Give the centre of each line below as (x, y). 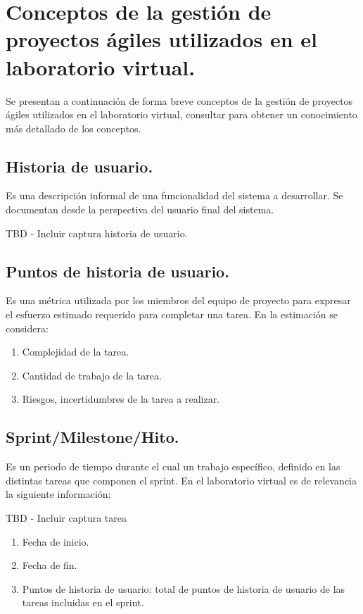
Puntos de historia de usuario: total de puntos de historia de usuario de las (184, 588)
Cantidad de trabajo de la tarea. (92, 375)
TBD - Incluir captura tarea (66, 518)
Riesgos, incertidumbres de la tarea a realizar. (121, 399)
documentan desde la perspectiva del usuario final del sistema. (140, 209)
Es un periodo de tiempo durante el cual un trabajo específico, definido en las (173, 466)
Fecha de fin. (50, 565)
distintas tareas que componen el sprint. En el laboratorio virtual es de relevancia (181, 480)
